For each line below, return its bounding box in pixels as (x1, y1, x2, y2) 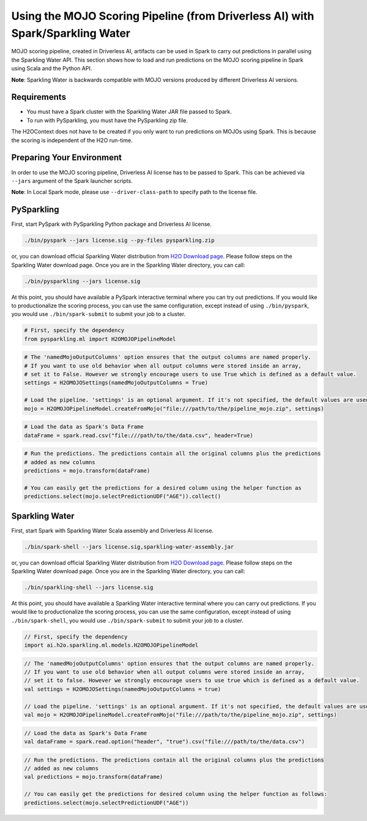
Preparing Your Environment (11, 152, 122, 163)
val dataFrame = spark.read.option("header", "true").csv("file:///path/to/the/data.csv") (24, 738, 305, 745)
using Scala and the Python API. (11, 65, 92, 72)
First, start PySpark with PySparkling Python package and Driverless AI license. (11, 220, 212, 228)
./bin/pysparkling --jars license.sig (24, 277, 141, 285)
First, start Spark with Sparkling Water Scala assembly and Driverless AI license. (11, 527, 214, 534)
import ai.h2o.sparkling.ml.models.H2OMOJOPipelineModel (24, 642, 199, 649)
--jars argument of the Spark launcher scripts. (11, 177, 133, 184)
